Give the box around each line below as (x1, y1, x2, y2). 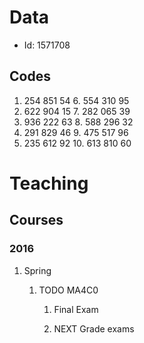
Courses (9, 212, 64, 229)
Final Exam (53, 303, 99, 315)
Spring (23, 264, 52, 276)
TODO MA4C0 (38, 284, 99, 296)
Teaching (9, 172, 89, 195)
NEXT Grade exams (53, 322, 135, 335)
